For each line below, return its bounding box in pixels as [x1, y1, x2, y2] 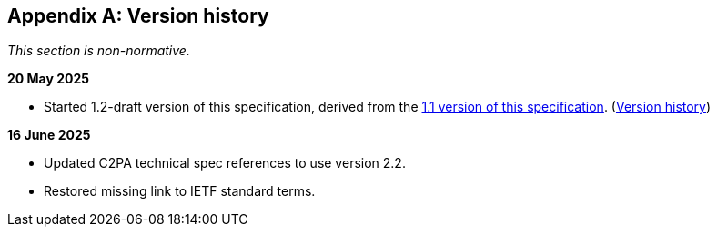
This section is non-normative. [7, 43, 190, 59]
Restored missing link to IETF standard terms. [44, 183, 316, 200]
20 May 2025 [7, 71, 90, 87]
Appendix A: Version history [7, 5, 269, 27]
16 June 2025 [7, 127, 91, 143]
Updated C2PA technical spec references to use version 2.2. [44, 155, 406, 171]
